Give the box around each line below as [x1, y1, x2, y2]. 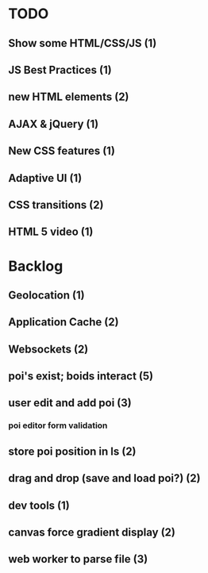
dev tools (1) [8, 498, 70, 512]
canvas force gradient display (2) [8, 525, 176, 539]
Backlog [8, 257, 64, 275]
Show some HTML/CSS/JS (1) [8, 37, 157, 50]
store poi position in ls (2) [8, 444, 137, 458]
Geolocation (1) [8, 288, 85, 302]
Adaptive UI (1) [8, 171, 83, 185]
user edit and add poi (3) [8, 396, 133, 410]
